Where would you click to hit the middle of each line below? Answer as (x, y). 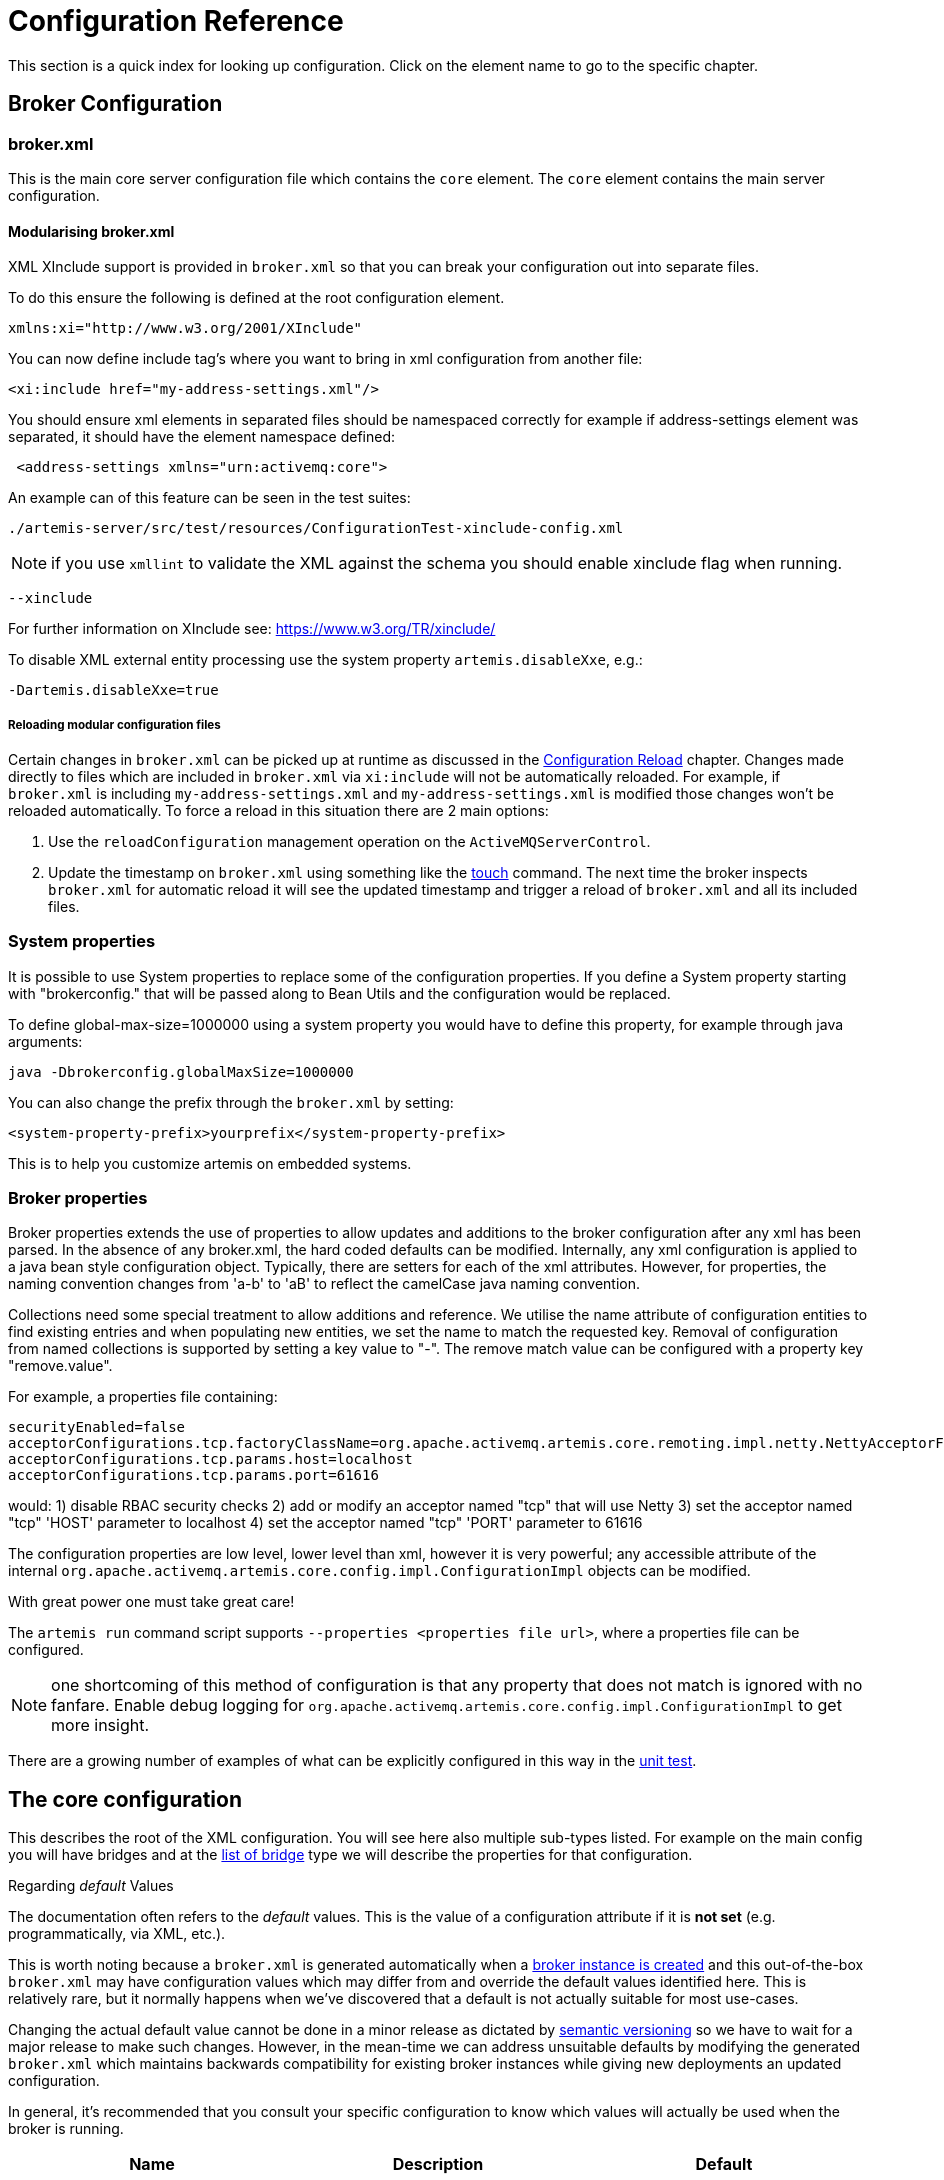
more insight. (100, 1725)
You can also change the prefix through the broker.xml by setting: (231, 1102)
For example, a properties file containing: (143, 1397)
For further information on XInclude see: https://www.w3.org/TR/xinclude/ (252, 629)
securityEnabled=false (97, 1427)
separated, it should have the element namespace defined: (202, 437)
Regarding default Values (91, 1886)
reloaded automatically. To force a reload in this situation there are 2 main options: (278, 810)
